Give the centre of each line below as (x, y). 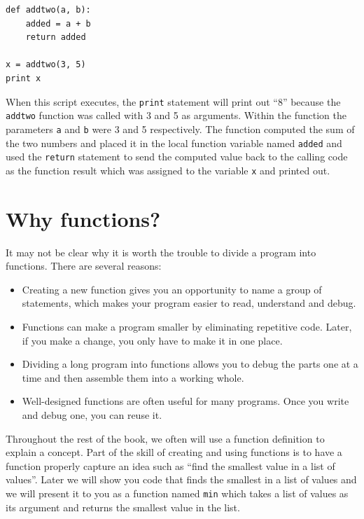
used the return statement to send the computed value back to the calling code (177, 157)
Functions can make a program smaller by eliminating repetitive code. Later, (187, 326)
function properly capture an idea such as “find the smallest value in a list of (170, 465)
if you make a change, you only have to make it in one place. (152, 340)
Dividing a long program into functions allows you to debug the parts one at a (190, 364)
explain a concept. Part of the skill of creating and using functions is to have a (174, 452)
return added (56, 37)
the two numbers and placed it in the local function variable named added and (174, 143)
